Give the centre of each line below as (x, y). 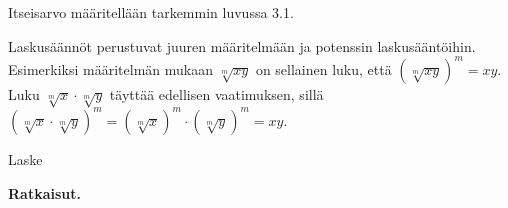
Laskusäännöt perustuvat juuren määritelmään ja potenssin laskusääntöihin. (242, 45)
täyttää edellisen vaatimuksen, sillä (216, 93)
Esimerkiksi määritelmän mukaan (110, 68)
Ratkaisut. (44, 192)
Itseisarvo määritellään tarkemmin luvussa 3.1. (151, 12)
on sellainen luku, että (323, 68)
